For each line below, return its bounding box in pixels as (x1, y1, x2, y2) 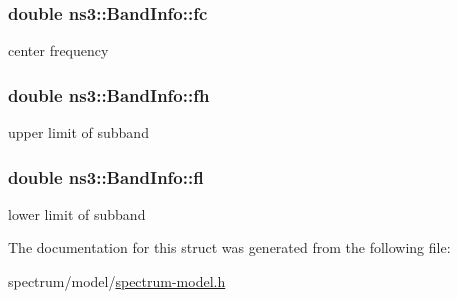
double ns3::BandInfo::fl (8, 164, 204, 189)
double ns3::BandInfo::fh (8, 82, 210, 107)
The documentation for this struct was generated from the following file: (8, 237, 451, 258)
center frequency (8, 40, 109, 61)
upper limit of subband (8, 122, 149, 143)
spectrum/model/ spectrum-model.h (8, 271, 226, 292)
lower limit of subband (8, 203, 146, 224)
